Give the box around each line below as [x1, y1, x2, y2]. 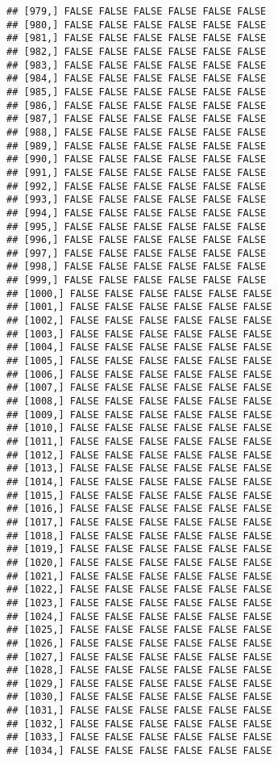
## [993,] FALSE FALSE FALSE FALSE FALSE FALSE [6, 194, 267, 206]
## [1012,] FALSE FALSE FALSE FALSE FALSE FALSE [6, 449, 272, 461]
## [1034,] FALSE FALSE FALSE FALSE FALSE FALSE [6, 745, 272, 757]
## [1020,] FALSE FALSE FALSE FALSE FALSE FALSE [6, 556, 272, 568]
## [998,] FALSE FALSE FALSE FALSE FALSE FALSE [6, 261, 267, 273]
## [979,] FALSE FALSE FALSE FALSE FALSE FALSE [6, 6, 267, 17]
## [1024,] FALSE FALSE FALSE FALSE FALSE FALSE [6, 610, 272, 622]
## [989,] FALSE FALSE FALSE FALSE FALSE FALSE [6, 140, 267, 152]
